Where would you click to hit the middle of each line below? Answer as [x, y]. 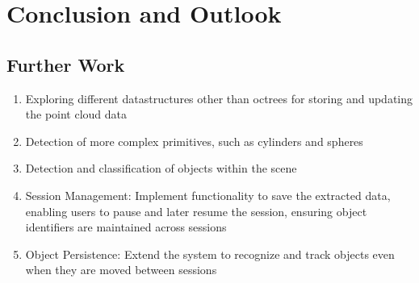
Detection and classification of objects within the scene [161, 168]
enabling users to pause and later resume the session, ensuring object [196, 211]
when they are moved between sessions [121, 270]
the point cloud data [76, 114]
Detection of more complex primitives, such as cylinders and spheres [194, 141]
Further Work [66, 64]
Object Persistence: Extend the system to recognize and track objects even [210, 254]
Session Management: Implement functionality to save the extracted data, [208, 195]
